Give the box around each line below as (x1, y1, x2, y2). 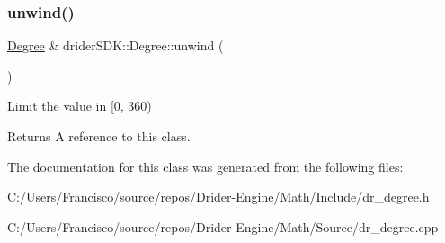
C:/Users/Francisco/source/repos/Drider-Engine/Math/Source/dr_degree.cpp (7, 217, 439, 236)
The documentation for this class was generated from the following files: (7, 157, 404, 175)
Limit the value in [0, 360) (7, 96, 152, 115)
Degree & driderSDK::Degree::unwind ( (7, 36, 224, 55)
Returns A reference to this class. (7, 127, 191, 145)
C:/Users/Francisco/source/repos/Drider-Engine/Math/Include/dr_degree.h (7, 187, 430, 206)
